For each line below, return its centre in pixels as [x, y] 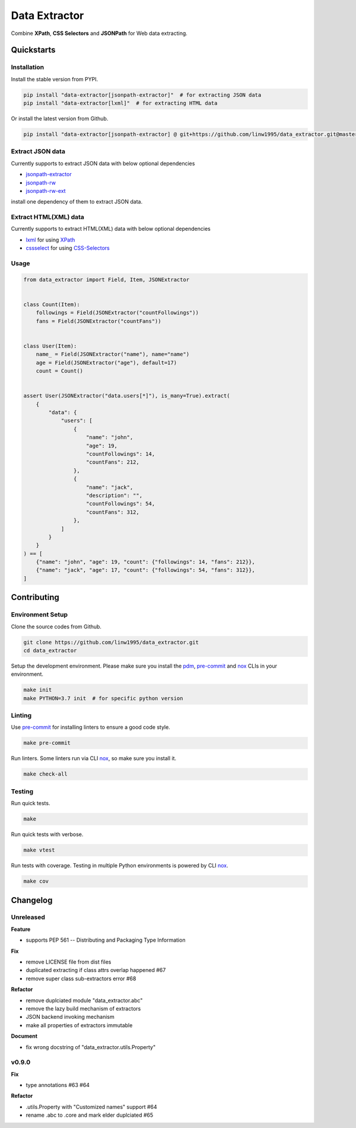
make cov [36, 881]
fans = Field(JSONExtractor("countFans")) [98, 321]
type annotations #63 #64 [58, 1085]
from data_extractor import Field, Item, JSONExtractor [107, 279]
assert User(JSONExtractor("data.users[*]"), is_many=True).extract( [127, 396]
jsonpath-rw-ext [46, 190]
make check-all [45, 774]
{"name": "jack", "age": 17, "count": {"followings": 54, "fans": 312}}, [145, 570]
